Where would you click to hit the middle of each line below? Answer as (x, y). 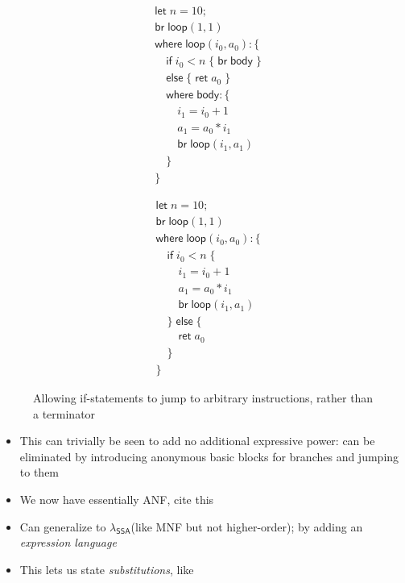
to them (39, 472)
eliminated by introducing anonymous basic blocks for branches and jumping (209, 456)
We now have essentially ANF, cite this (117, 499)
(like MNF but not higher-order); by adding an (247, 526)
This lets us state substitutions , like (107, 569)
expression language (68, 542)
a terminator (64, 413)
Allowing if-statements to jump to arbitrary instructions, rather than (203, 397)
